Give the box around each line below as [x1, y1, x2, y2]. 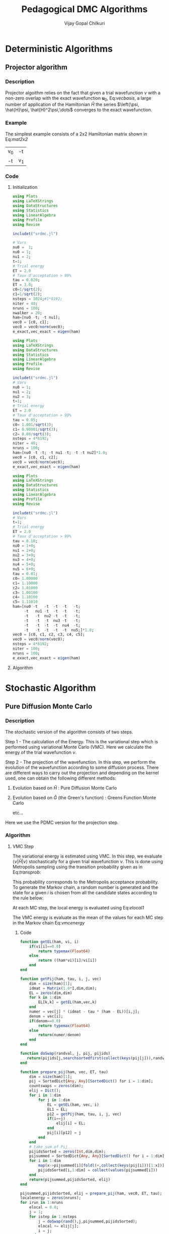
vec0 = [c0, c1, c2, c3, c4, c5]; [12, 632, 85, 637]
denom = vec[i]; [29, 1014, 63, 1019]
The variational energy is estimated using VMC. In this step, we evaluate [12, 853, 162, 859]
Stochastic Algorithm [5, 682, 97, 693]
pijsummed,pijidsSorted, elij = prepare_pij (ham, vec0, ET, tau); [20, 1191, 162, 1196]
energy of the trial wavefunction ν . [5, 749, 77, 755]
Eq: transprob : [12, 869, 41, 875]
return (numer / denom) [38, 1033, 81, 1038]
